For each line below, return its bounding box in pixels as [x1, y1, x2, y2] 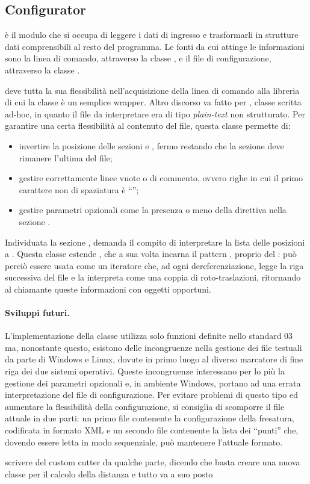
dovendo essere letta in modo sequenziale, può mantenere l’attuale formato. [5, 435, 283, 448]
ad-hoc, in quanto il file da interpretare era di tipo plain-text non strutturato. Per [5, 107, 305, 120]
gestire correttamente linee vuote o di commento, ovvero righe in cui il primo [19, 172, 303, 184]
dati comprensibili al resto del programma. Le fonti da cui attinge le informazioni [5, 40, 305, 52]
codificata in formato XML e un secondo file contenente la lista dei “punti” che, [5, 424, 299, 436]
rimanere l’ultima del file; [19, 151, 113, 164]
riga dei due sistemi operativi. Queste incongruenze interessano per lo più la [5, 365, 285, 377]
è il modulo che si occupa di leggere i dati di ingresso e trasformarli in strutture [5, 28, 299, 41]
